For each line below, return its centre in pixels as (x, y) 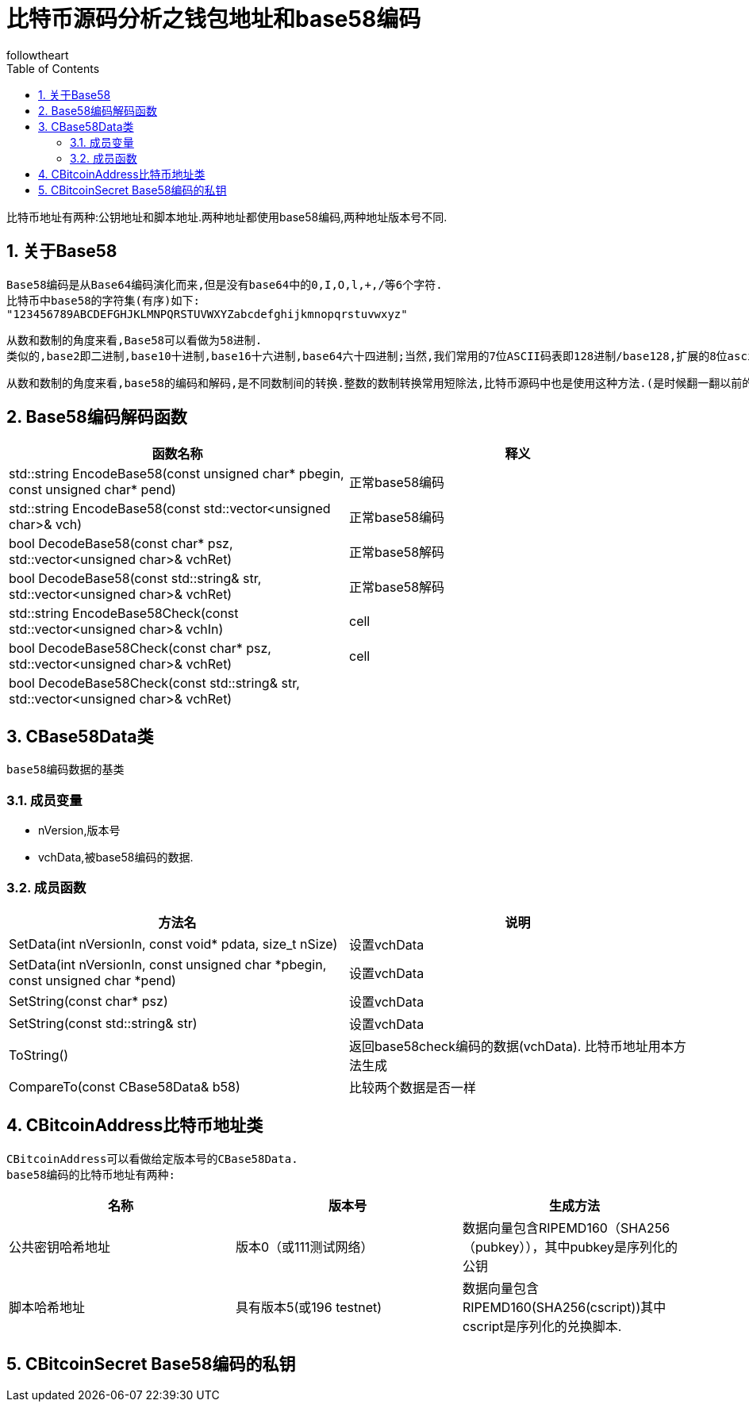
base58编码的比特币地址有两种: (91, 1174)
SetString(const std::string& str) (103, 1023)
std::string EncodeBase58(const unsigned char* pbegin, (177, 474)
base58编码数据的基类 (65, 770)
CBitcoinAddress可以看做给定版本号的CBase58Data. (152, 1159)
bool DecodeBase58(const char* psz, (121, 544)
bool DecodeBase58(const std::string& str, (135, 579)
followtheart (38, 55)
